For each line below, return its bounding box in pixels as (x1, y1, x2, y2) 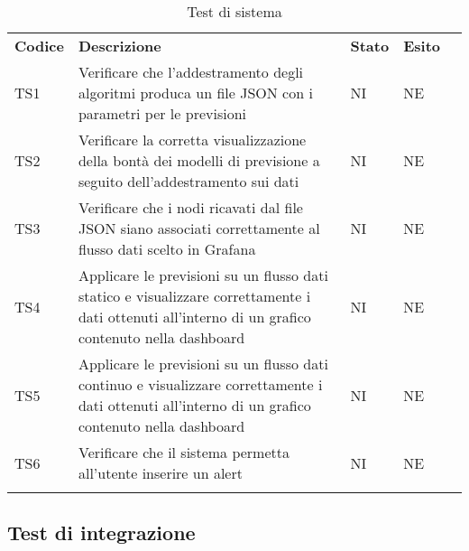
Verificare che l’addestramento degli (78, 61, 304, 82)
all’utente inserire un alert (78, 462, 243, 483)
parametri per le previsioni (78, 103, 247, 124)
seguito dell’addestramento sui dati (78, 171, 299, 191)
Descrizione (78, 35, 161, 56)
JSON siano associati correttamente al (78, 218, 320, 238)
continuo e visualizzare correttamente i (78, 374, 323, 395)
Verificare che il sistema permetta (78, 442, 290, 462)
